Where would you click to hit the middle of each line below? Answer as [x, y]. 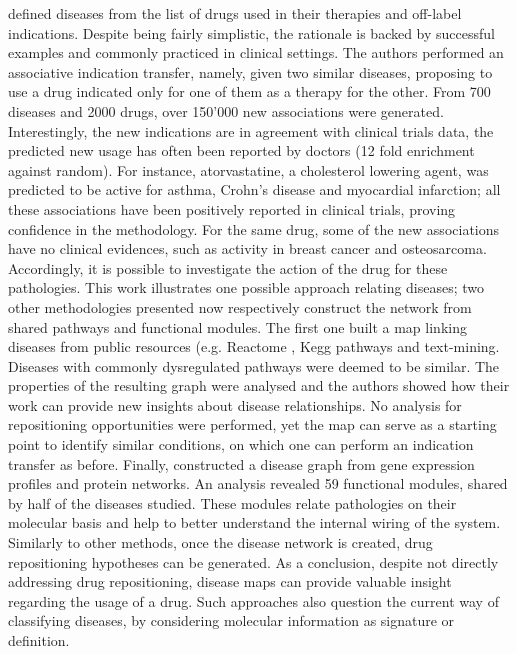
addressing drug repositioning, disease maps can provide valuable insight [230, 581]
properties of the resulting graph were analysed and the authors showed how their [259, 385]
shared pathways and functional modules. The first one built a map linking [237, 326]
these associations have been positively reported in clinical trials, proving [232, 208]
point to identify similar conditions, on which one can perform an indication [241, 444]
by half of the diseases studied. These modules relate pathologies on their [232, 502]
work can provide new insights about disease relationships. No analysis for [235, 404]
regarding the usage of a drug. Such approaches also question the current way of [253, 600]
